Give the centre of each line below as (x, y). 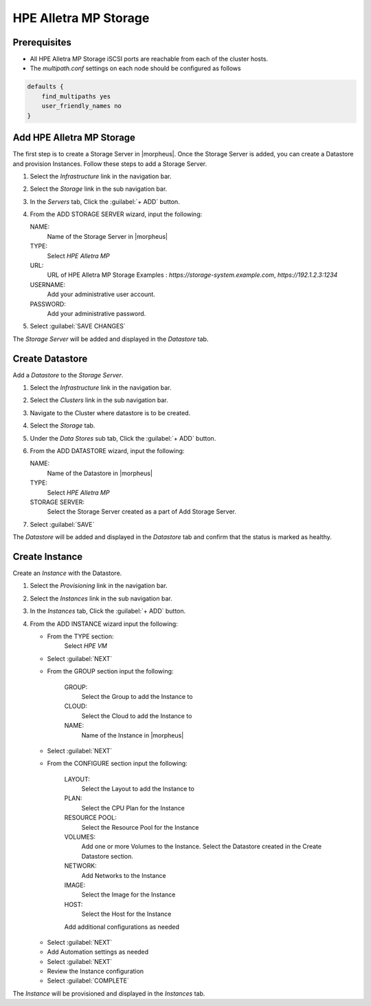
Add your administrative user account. (101, 294)
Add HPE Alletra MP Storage (74, 138)
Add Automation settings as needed (98, 952)
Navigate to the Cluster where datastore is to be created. (110, 412)
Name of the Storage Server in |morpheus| (108, 236)
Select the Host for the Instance (126, 914)
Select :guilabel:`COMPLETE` (88, 981)
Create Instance (48, 557)
